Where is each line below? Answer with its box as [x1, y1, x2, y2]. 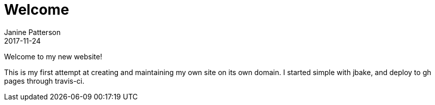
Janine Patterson [4, 27, 61, 37]
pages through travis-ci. [4, 76, 85, 85]
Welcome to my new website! [4, 52, 102, 61]
